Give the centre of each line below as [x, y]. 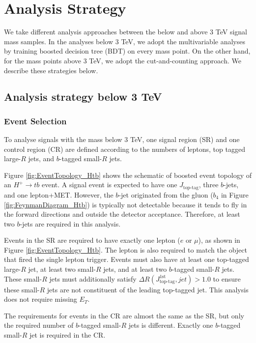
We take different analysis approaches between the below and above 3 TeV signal [126, 32]
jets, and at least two [135, 269]
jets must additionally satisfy [93, 278]
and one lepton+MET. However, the [59, 194]
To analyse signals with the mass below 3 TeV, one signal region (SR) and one [122, 139]
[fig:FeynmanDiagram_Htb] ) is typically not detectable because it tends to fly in [126, 204]
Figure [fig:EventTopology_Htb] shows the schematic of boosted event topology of [128, 175]
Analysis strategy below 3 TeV [83, 97]
